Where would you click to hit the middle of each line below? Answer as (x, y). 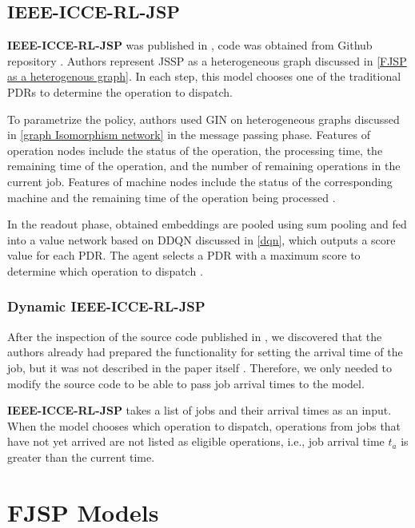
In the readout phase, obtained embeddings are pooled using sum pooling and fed (207, 224)
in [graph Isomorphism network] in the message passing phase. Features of (189, 135)
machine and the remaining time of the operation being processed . (172, 197)
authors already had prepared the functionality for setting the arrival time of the (205, 352)
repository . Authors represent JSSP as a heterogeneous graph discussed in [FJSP (207, 60)
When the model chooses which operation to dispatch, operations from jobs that (204, 425)
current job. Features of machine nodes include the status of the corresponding (200, 181)
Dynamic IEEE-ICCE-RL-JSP (106, 306)
